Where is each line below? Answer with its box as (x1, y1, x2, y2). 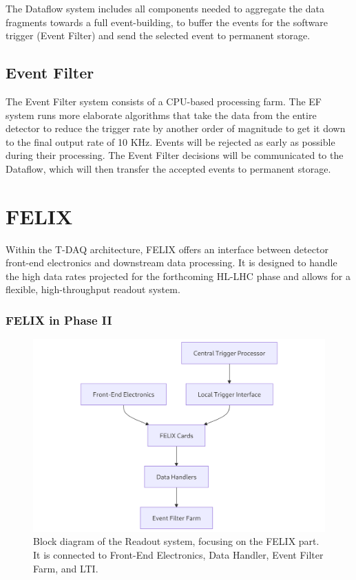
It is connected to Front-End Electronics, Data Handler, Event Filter (33, 547, 324, 561)
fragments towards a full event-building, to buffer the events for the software (6, 14, 328, 29)
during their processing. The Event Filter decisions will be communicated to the (6, 148, 344, 162)
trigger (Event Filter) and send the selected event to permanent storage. (6, 28, 311, 43)
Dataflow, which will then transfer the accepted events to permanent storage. (6, 161, 331, 175)
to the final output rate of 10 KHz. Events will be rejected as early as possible (6, 134, 335, 149)
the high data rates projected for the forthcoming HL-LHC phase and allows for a (6, 268, 350, 283)
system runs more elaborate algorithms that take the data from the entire (6, 107, 317, 122)
